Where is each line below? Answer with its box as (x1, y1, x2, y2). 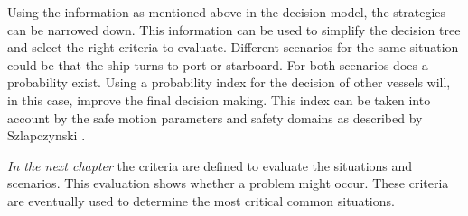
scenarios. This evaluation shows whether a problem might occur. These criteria (7, 174, 449, 193)
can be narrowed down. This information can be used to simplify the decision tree (7, 20, 461, 39)
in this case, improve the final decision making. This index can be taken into (7, 90, 431, 109)
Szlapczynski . (7, 126, 86, 145)
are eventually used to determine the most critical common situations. (7, 191, 395, 210)
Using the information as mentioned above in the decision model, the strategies (7, 3, 446, 21)
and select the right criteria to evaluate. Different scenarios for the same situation (7, 38, 459, 57)
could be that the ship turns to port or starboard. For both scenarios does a (7, 55, 428, 74)
